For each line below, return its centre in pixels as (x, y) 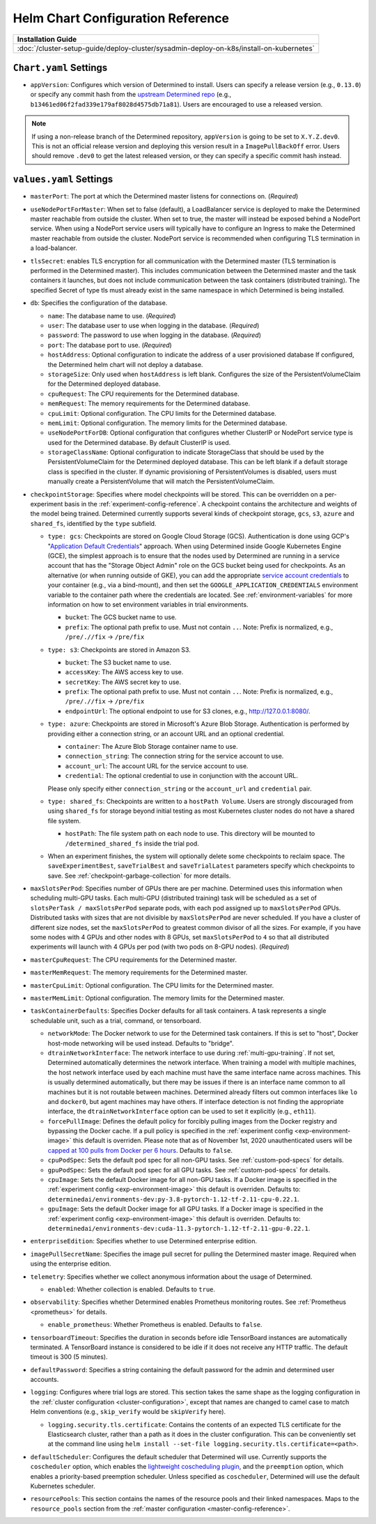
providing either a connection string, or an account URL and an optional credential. (166, 733)
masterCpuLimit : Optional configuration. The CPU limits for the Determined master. (152, 985)
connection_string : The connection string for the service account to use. (174, 756)
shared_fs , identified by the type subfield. (93, 523)
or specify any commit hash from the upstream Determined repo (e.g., (131, 95)
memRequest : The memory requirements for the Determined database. (149, 403)
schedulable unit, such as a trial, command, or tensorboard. (116, 1020)
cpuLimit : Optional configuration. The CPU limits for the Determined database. (162, 413)
